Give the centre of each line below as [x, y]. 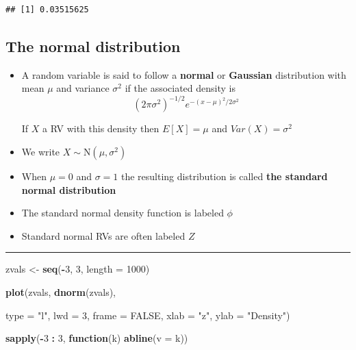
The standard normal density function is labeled [123, 213]
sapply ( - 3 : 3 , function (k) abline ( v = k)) [97, 338]
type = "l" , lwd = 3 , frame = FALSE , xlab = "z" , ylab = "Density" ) [148, 315]
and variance [83, 88]
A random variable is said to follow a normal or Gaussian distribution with [184, 74]
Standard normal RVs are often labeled [103, 235]
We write [41, 152]
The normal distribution [93, 46]
